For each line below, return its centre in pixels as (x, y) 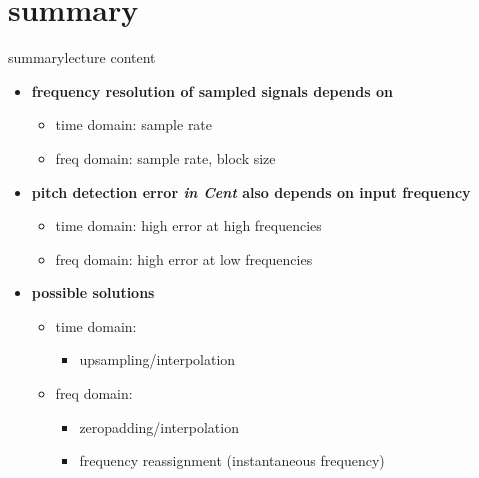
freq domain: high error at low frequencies (184, 258)
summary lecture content (82, 57)
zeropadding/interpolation (159, 426)
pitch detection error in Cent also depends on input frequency (251, 191)
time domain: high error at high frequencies (188, 225)
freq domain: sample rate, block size (165, 157)
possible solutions (93, 292)
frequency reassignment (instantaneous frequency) (232, 460)
